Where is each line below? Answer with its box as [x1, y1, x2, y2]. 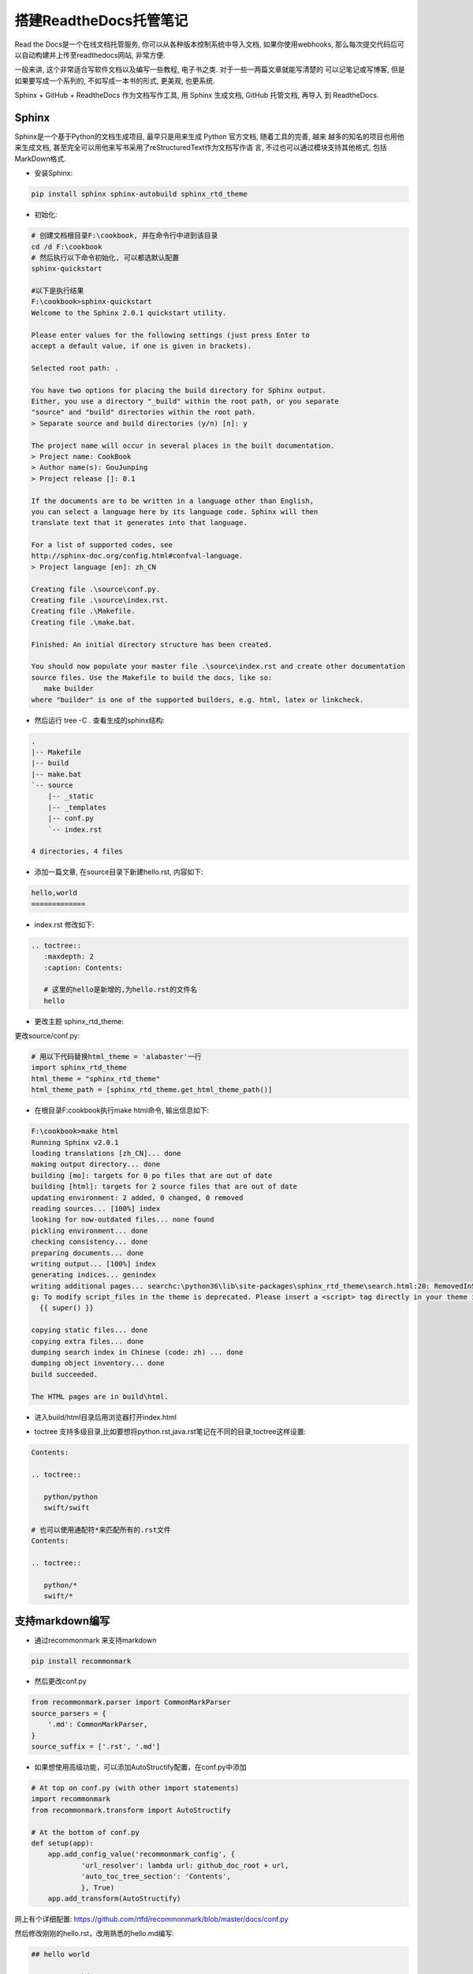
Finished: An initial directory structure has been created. [31, 640, 273, 649]
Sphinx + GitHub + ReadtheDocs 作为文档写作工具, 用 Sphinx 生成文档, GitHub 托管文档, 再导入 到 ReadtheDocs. [14, 91, 379, 100]
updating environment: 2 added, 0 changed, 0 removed [31, 1193, 244, 1202]
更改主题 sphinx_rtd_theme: [34, 1016, 124, 1026]
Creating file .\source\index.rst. [31, 596, 169, 605]
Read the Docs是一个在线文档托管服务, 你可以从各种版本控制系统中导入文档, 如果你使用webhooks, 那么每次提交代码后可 [14, 39, 405, 49]
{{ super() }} [39, 1304, 95, 1312]
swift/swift [43, 1503, 90, 1512]
